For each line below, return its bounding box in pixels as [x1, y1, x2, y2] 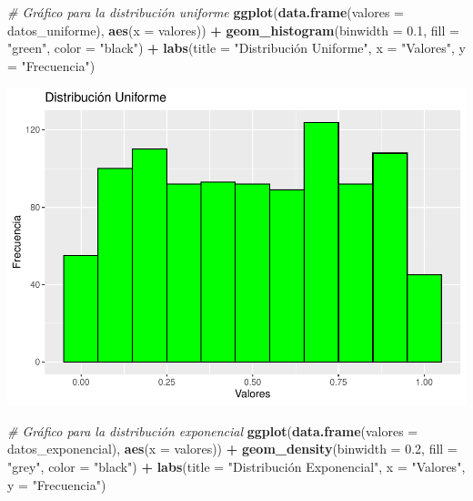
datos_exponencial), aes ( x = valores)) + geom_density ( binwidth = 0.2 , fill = [7, 439, 458, 458]
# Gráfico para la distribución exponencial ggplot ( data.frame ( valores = [7, 421, 418, 440]
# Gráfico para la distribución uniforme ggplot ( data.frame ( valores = [7, 3, 404, 21]
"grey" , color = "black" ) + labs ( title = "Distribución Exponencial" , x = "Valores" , [7, 457, 466, 476]
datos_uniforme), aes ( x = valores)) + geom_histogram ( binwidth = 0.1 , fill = [7, 20, 459, 39]
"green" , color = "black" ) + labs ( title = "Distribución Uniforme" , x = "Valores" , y [7, 38, 466, 57]
